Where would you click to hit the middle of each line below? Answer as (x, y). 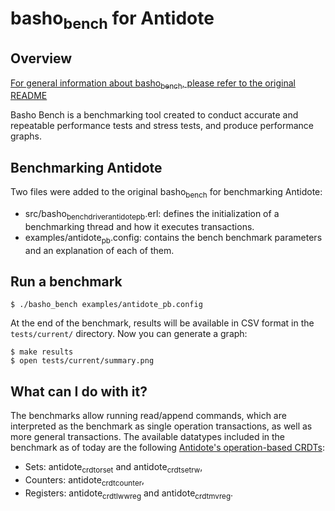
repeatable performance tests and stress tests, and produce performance (162, 126)
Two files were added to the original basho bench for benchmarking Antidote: (166, 193)
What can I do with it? (79, 391)
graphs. (26, 136)
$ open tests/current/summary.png (82, 361)
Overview (41, 58)
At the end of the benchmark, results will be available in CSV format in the (162, 323)
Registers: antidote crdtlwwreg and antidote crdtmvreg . (129, 494)
